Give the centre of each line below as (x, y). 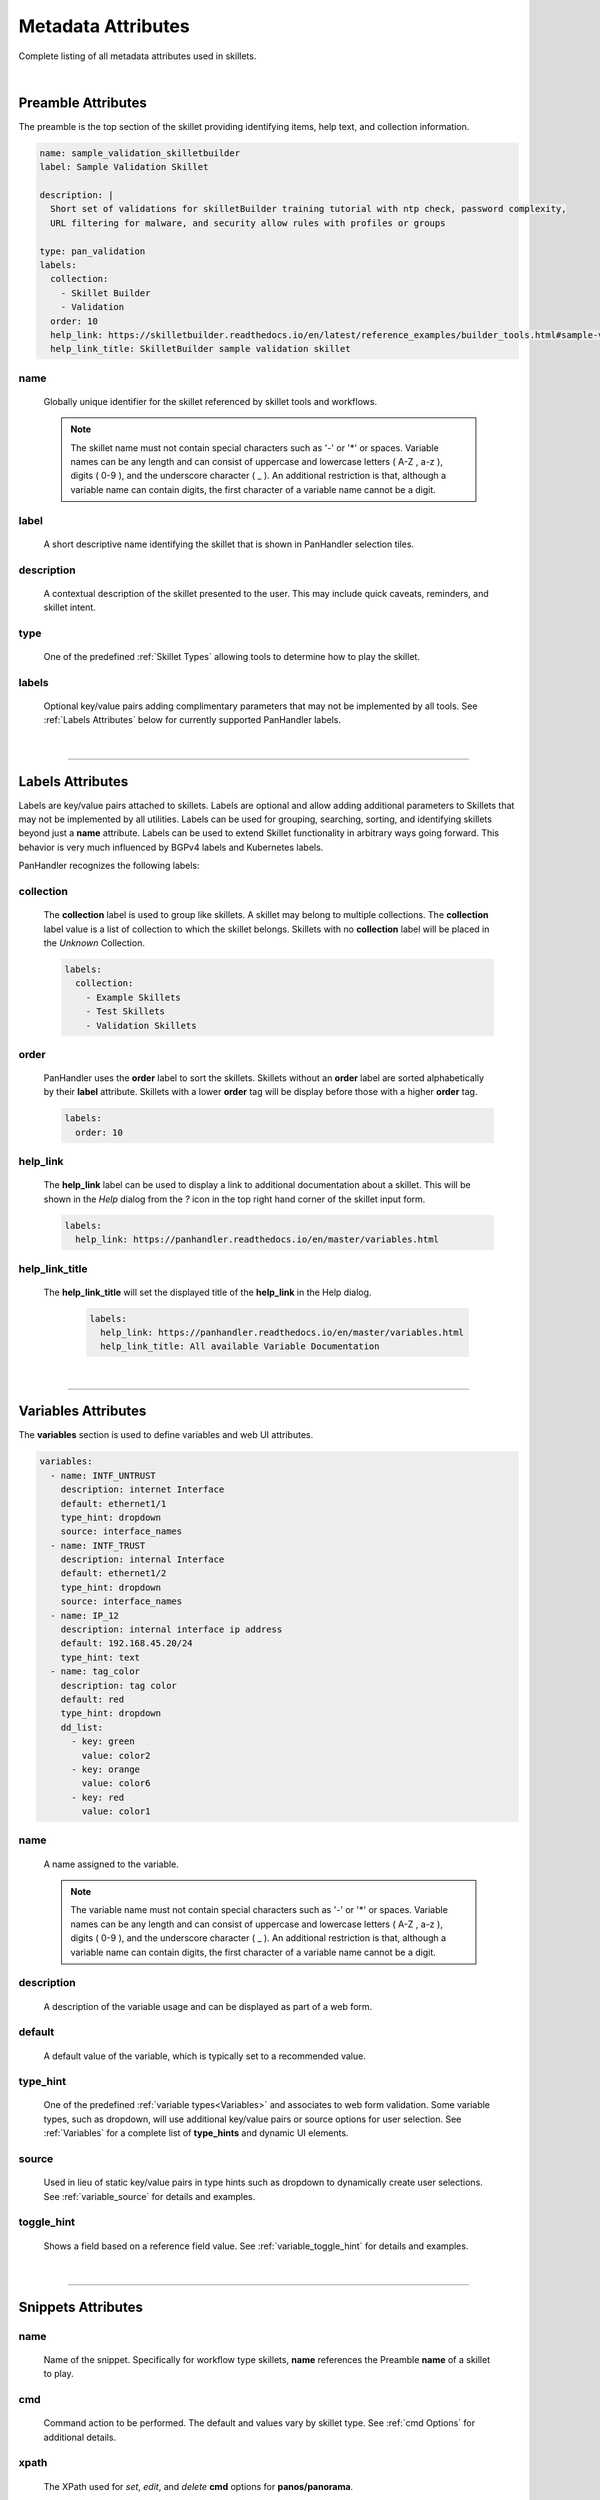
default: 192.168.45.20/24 (127, 1643)
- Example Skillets (133, 997)
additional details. (80, 2437)
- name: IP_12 (85, 1615)
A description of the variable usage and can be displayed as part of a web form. (208, 2006)
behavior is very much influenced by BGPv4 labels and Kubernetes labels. (171, 847)
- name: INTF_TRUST (98, 1545)
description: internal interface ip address (171, 1629)
